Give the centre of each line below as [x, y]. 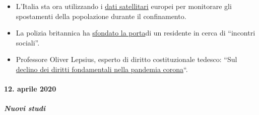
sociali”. [28, 42]
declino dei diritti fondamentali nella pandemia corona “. [102, 69]
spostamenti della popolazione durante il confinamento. [101, 16]
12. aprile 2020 [30, 89]
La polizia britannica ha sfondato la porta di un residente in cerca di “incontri [136, 33]
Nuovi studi [25, 108]
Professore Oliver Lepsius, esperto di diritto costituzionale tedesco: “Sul [126, 59]
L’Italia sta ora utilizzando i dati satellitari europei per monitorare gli [124, 6]
